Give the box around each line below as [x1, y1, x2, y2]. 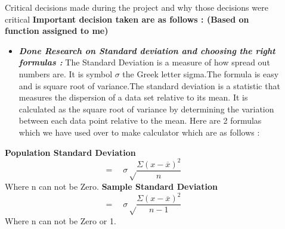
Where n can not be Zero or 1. [5, 214, 116, 227]
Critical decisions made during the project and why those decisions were [5, 1, 268, 13]
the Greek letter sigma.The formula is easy [122, 67, 279, 80]
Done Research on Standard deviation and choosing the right [18, 44, 275, 57]
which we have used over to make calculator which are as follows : [18, 126, 260, 138]
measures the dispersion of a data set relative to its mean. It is [18, 91, 248, 103]
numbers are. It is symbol [18, 67, 113, 80]
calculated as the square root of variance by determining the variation [18, 102, 274, 115]
